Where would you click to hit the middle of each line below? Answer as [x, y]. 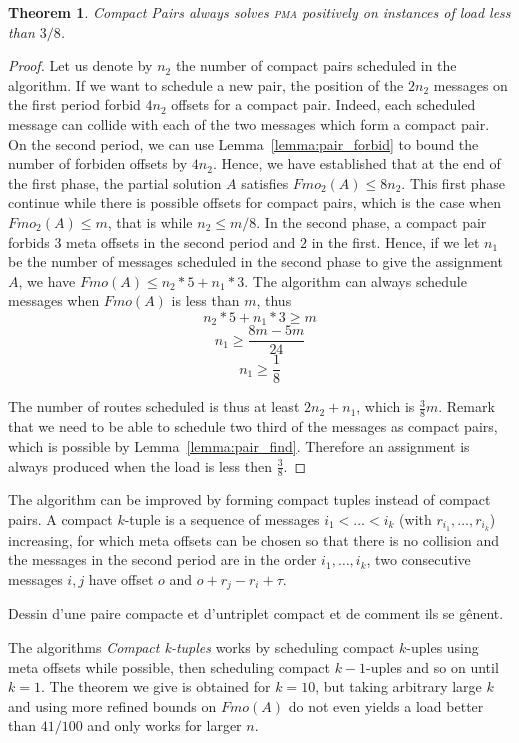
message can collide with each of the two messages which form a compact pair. [249, 123]
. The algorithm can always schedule [355, 280]
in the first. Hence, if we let [395, 241]
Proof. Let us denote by [80, 65]
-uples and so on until [432, 666]
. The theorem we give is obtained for [155, 686]
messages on [470, 84]
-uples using [442, 647]
